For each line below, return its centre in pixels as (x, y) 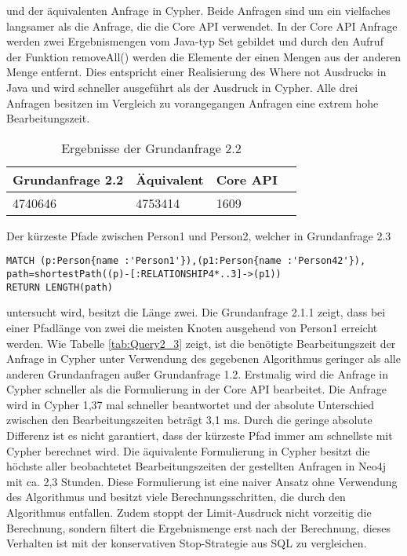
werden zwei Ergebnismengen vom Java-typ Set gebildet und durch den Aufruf (195, 41)
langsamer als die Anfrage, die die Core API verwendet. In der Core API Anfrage (202, 26)
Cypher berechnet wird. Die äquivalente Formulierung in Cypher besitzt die (188, 450)
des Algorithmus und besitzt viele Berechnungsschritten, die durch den (176, 497)
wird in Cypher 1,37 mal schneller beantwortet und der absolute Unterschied (191, 404)
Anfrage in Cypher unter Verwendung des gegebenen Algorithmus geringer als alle (203, 358)
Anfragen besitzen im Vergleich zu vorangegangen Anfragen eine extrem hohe (193, 102)
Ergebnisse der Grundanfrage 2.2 (151, 148)
